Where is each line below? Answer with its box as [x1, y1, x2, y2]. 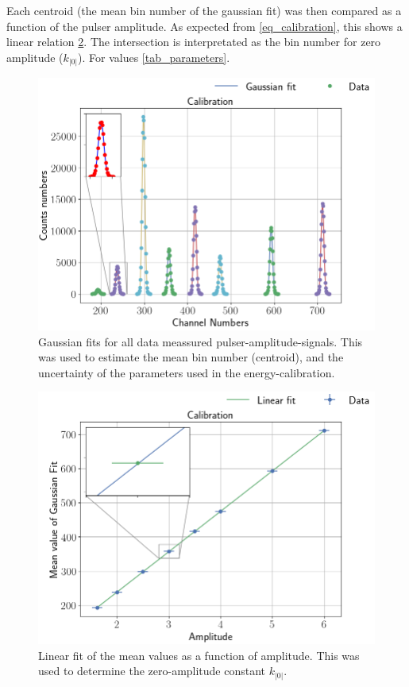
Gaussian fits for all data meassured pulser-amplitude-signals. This [38, 333, 363, 349]
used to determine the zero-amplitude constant [38, 662, 266, 679]
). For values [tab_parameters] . [78, 48, 230, 65]
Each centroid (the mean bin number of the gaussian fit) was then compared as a [6, 2, 402, 18]
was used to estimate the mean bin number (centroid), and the [38, 349, 344, 365]
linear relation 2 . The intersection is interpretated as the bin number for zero [6, 33, 381, 50]
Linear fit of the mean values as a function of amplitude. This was [38, 646, 360, 663]
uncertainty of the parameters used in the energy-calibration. [38, 364, 335, 380]
